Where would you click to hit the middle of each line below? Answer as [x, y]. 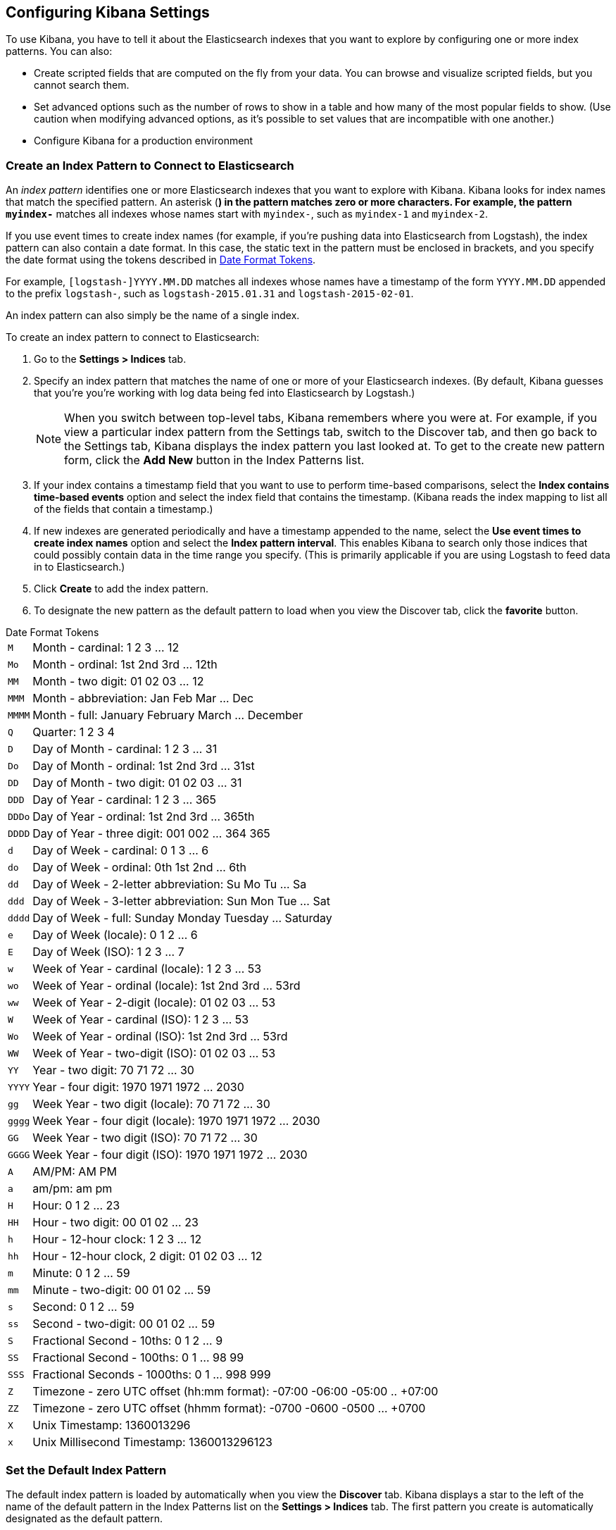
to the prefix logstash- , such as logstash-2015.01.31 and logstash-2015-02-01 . [210, 294]
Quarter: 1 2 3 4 [74, 732]
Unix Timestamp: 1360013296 [112, 1425]
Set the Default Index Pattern [86, 1470]
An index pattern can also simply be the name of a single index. [153, 316]
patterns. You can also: [59, 51]
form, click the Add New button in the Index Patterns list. [214, 460]
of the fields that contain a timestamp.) [124, 509]
